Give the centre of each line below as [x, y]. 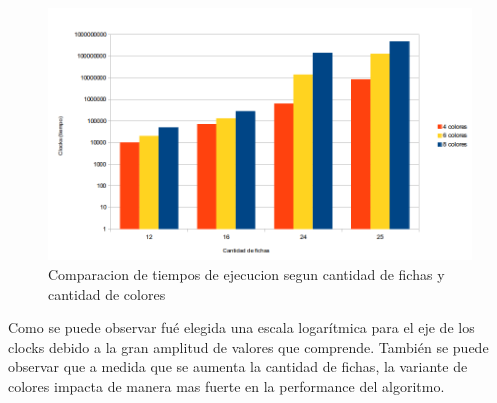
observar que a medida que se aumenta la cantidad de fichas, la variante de [238, 366]
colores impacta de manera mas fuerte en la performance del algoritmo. [226, 386]
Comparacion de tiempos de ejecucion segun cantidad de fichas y [246, 274]
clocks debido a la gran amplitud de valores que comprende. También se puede [248, 346]
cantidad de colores [107, 293]
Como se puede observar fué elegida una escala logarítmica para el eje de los [241, 327]
